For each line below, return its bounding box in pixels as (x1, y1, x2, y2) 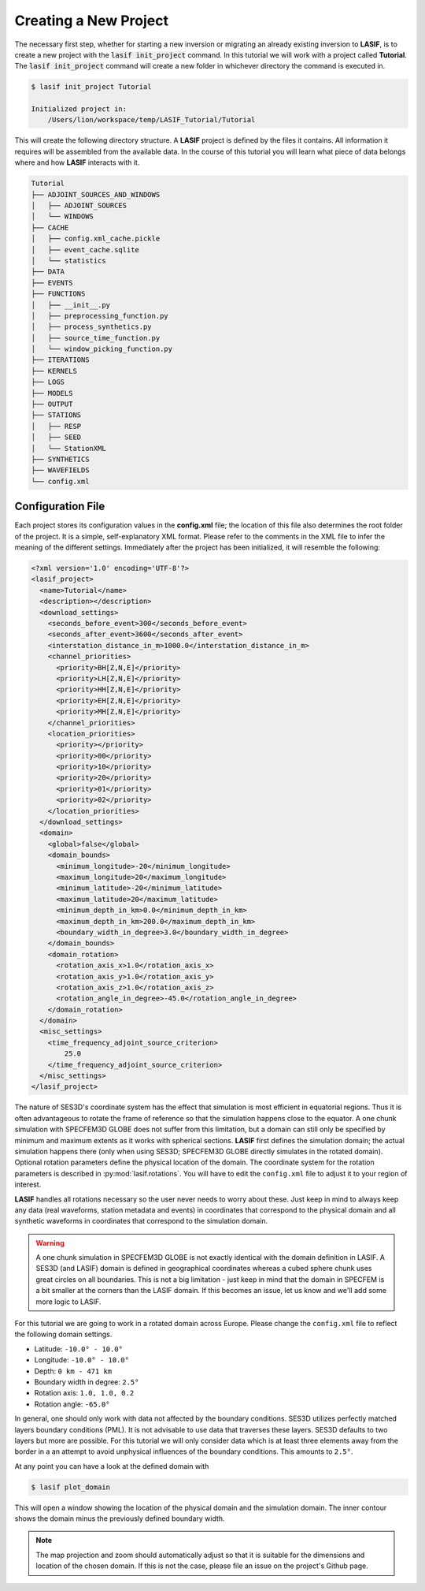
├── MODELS (31, 389, 73, 397)
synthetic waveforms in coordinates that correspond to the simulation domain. (14, 1217, 268, 1226)
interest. (14, 1179, 42, 1190)
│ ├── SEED (31, 433, 82, 442)
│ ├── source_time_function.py (31, 333, 161, 342)
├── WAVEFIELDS (31, 466, 90, 475)
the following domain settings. (14, 1329, 113, 1339)
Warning (35, 1238, 65, 1247)
